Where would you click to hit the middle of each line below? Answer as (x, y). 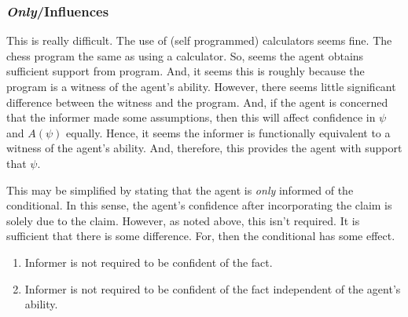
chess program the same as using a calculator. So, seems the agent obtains (185, 55)
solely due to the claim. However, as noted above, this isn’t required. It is (183, 220)
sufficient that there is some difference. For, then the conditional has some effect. (201, 236)
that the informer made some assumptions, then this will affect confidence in (191, 117)
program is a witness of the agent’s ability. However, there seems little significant (201, 86)
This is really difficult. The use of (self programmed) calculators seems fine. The (199, 40)
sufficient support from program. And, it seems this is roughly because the (186, 71)
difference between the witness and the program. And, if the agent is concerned (197, 102)
